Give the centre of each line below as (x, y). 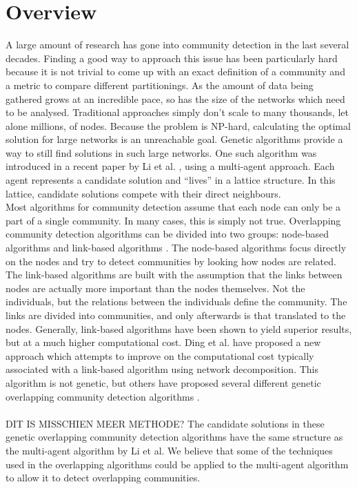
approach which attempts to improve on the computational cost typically (160, 355)
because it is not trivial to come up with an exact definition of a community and (175, 71)
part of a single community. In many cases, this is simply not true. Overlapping (173, 220)
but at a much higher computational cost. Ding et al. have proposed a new (163, 342)
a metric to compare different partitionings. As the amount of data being (160, 85)
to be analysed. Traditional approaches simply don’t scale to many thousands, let (177, 112)
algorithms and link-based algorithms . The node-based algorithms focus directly (176, 248)
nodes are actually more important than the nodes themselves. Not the (155, 288)
